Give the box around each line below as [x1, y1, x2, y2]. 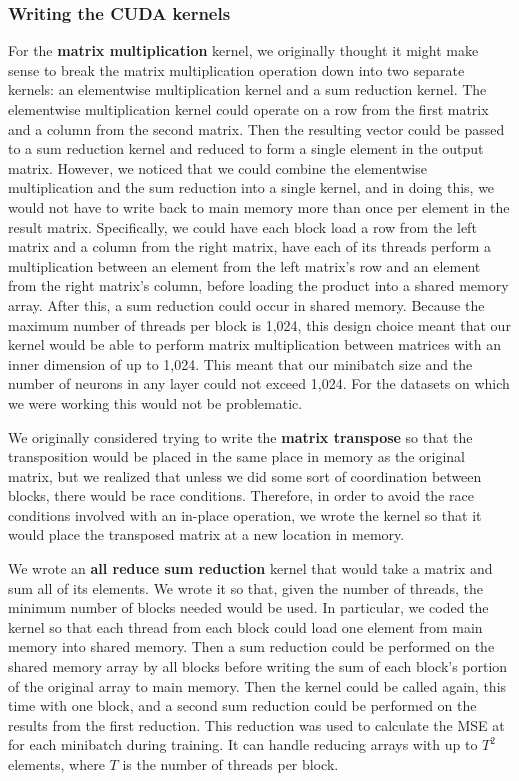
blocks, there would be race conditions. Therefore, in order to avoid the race [8, 485, 474, 506]
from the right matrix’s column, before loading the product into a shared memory [8, 275, 509, 296]
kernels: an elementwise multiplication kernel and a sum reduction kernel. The [8, 79, 487, 100]
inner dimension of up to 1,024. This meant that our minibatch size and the [8, 353, 473, 374]
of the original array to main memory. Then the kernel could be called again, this [8, 675, 507, 696]
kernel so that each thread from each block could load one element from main [8, 616, 483, 637]
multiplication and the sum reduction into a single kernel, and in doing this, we [8, 177, 495, 198]
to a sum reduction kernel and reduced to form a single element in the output [8, 138, 484, 159]
